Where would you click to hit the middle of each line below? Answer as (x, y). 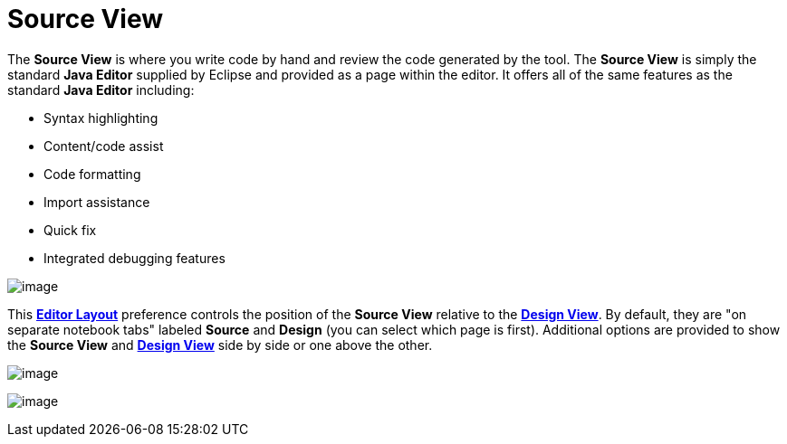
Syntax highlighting (101, 118)
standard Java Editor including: (101, 90)
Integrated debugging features (134, 258)
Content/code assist (104, 146)
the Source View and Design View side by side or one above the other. (220, 345)
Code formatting (92, 174)
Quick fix (70, 230)
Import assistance (97, 202)
